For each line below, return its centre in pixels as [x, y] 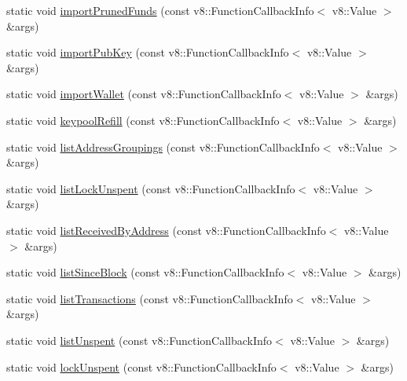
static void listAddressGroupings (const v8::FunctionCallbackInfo [163, 147]
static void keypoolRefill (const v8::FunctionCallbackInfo [143, 120]
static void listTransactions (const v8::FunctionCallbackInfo [150, 298]
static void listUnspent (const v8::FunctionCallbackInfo [139, 340]
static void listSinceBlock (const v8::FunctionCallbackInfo [145, 272]
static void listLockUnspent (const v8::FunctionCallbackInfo [151, 188]
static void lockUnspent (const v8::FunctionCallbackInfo [141, 366]
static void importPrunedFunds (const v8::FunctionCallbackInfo [160, 10]
